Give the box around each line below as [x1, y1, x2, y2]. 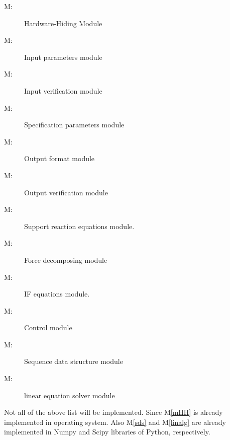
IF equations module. [24, 288, 90, 299]
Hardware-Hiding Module [24, 18, 102, 28]
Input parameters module [24, 51, 102, 62]
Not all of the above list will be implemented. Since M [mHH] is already [4, 407, 223, 417]
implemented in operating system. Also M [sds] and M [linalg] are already [4, 416, 226, 427]
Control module [24, 322, 72, 333]
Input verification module [24, 85, 102, 96]
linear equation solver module [24, 390, 115, 400]
